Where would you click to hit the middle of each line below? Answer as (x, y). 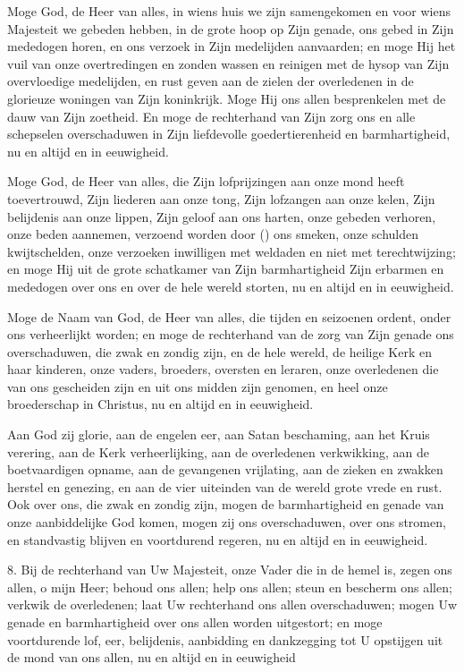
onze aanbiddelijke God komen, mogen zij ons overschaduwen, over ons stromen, (227, 522)
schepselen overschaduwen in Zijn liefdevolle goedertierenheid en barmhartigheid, (229, 134)
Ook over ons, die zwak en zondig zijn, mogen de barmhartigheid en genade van (226, 504)
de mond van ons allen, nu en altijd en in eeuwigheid (152, 657)
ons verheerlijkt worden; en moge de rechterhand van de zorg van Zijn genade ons (231, 334)
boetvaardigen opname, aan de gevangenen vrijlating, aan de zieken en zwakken (225, 469)
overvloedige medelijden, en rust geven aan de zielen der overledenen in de (211, 81)
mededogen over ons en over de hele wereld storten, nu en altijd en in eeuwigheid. (231, 286)
